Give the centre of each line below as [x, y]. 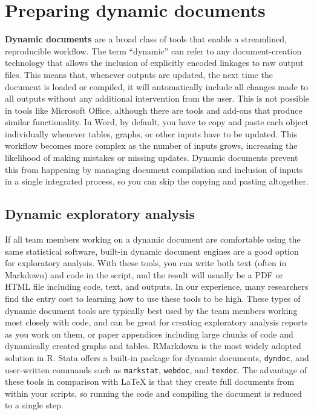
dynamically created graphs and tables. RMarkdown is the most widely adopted [153, 346]
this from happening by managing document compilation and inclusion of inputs [154, 169]
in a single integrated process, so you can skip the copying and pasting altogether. [157, 181]
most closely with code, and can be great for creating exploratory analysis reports [156, 322]
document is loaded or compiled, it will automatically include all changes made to [157, 86]
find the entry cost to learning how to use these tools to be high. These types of [153, 299]
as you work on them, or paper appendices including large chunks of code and [149, 334]
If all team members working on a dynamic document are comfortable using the [153, 239]
